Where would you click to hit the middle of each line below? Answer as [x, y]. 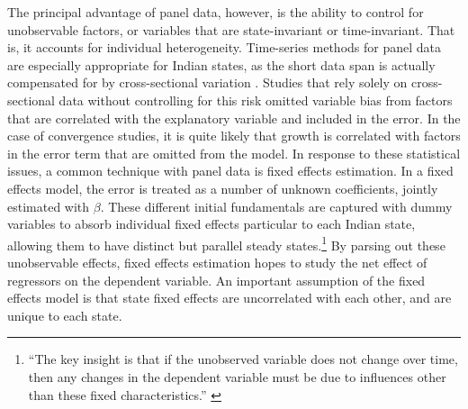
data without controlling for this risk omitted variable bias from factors [256, 100]
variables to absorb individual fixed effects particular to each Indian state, [211, 224]
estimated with [49, 206]
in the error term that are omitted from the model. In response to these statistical [234, 153]
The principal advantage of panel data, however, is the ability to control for [216, 12]
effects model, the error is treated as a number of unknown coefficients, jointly [223, 188]
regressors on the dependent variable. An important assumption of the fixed [216, 280]
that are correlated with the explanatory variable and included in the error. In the [234, 118]
